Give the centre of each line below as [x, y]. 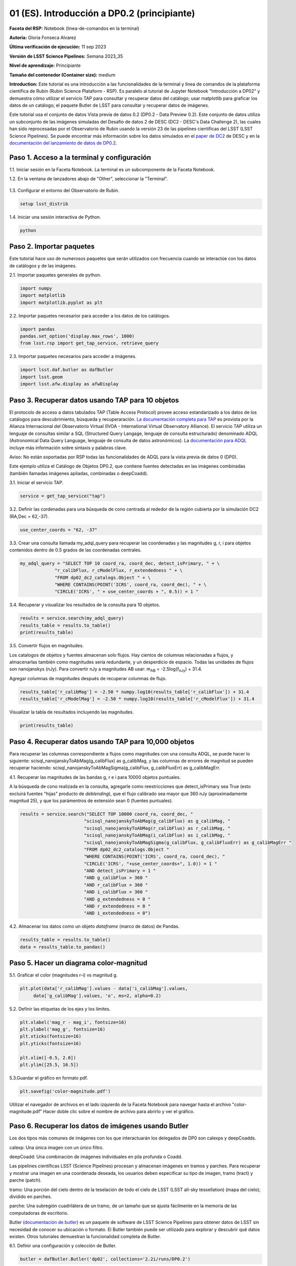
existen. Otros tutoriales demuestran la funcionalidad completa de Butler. [85, 1236]
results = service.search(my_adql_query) [72, 618]
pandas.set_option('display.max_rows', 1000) [77, 336]
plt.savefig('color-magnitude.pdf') [65, 1091]
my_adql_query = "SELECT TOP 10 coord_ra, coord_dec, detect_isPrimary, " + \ [120, 563]
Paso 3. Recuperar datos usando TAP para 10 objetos [94, 400]
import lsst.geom [41, 377]
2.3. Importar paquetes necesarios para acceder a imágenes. [73, 357]
